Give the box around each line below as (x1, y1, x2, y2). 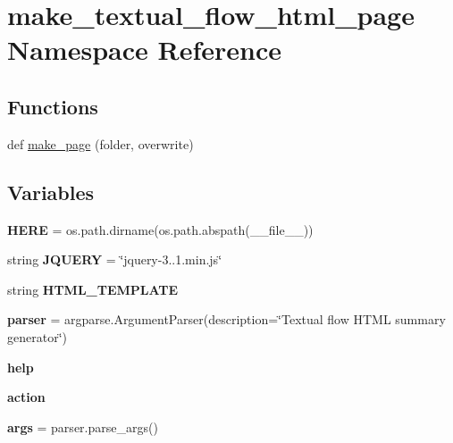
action (7, 388, 46, 406)
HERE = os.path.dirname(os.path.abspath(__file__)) (7, 220, 314, 238)
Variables (7, 178, 95, 205)
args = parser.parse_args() (7, 417, 158, 436)
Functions (7, 92, 98, 120)
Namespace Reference (7, 31, 281, 68)
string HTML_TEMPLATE (7, 280, 179, 298)
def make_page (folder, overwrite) (7, 134, 194, 153)
